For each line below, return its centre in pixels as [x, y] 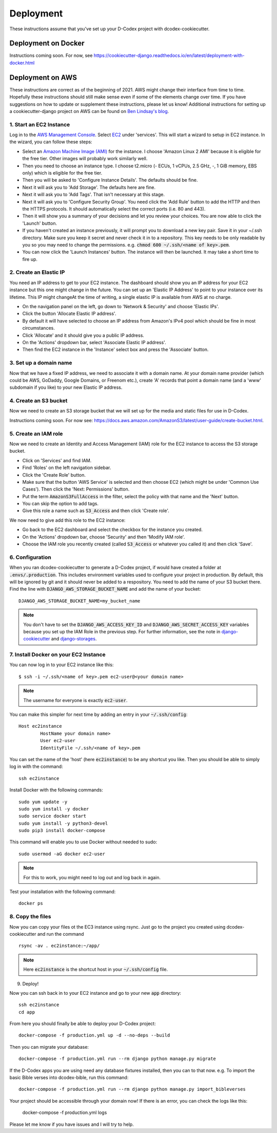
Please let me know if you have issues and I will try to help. [72, 1124]
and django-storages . [74, 639]
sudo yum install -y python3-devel [63, 823]
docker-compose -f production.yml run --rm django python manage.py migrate [117, 1059]
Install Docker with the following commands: [56, 790]
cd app [27, 1012]
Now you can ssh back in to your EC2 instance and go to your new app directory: [95, 993]
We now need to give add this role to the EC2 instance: [67, 520]
